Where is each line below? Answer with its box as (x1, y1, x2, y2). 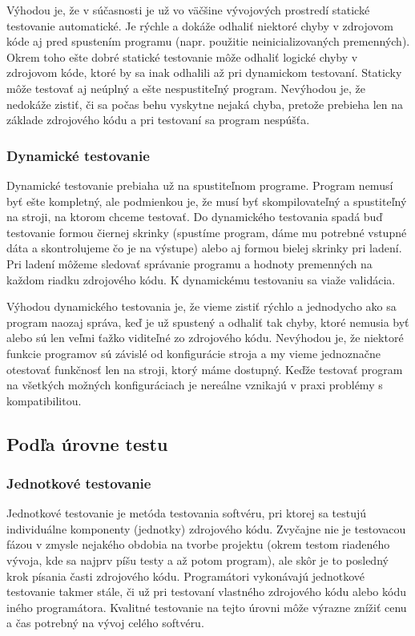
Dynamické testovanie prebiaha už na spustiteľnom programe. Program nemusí (6, 176, 393, 193)
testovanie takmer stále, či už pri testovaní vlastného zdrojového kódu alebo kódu (6, 583, 406, 600)
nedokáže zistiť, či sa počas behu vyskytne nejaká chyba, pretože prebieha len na (6, 95, 404, 112)
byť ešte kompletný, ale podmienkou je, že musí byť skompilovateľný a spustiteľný (6, 192, 407, 209)
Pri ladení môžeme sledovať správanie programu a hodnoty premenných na (6, 255, 373, 272)
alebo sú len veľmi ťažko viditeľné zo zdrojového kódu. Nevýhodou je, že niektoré (6, 329, 404, 346)
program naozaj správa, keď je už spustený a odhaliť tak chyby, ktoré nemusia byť (6, 313, 409, 330)
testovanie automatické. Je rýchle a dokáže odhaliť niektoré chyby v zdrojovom (6, 17, 393, 34)
